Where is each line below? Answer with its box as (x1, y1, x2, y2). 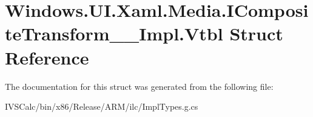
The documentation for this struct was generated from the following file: (5, 80, 274, 92)
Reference (5, 45, 89, 69)
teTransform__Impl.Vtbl (5, 21, 223, 46)
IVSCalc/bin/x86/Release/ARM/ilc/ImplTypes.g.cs (5, 100, 198, 113)
